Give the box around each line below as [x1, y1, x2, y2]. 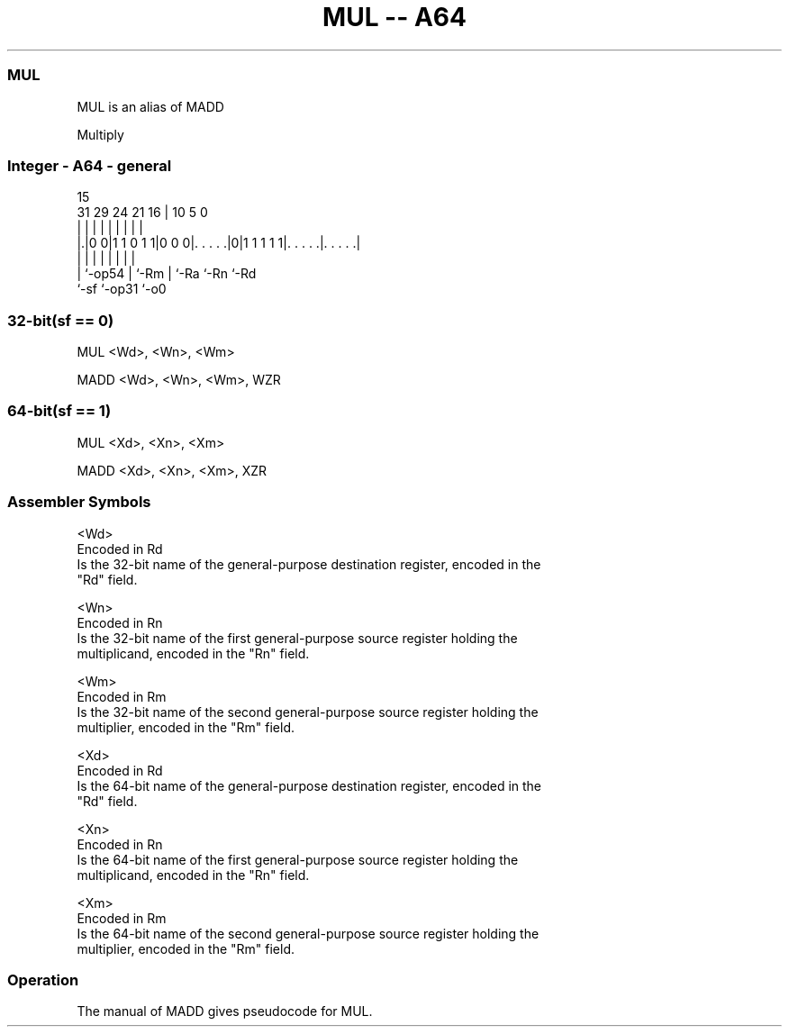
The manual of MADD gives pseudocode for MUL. [77, 1003, 373, 1020]
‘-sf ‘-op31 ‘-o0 [77, 281, 167, 297]
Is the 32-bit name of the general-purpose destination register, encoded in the [77, 556, 541, 572]
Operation [7, 970, 79, 989]
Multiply [77, 126, 124, 142]
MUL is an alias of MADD [77, 98, 224, 114]
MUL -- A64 [322, 2, 467, 32]
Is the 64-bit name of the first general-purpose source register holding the [77, 851, 519, 867]
